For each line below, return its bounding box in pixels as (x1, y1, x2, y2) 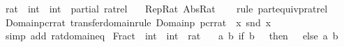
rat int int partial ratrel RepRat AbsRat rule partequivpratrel (5, 1, 328, 15)
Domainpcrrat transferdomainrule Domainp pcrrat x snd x (5, 15, 271, 29)
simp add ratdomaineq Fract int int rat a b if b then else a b (5, 28, 338, 43)
